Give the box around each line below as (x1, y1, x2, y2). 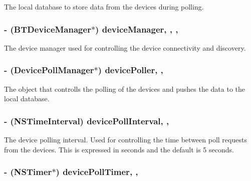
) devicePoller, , (98, 64, 163, 76)
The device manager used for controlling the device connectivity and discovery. (4, 42, 246, 53)
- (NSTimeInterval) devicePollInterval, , (4, 114, 169, 127)
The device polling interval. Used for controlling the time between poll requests (4, 134, 247, 145)
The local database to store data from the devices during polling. (4, 2, 204, 12)
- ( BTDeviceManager (4, 23, 91, 35)
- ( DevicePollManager (4, 64, 94, 76)
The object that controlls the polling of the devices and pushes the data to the (4, 83, 245, 94)
